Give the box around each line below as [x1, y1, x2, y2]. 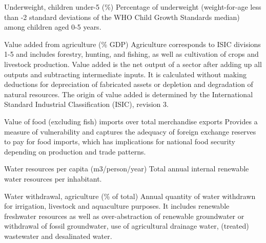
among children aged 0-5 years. [4, 21, 101, 32]
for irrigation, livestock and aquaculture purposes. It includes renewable [4, 201, 230, 211]
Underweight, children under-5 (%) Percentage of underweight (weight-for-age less [4, 2, 261, 12]
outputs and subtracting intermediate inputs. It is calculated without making [4, 69, 247, 79]
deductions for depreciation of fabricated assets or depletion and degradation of [4, 79, 253, 90]
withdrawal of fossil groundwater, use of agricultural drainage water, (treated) [4, 220, 249, 231]
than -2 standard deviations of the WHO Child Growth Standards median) [4, 11, 240, 22]
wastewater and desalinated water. [4, 230, 112, 241]
